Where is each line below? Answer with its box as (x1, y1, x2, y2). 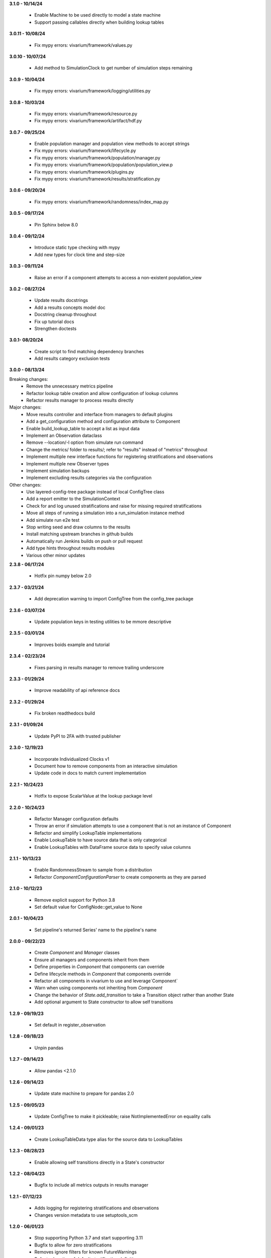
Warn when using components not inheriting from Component (34, 985, 163, 991)
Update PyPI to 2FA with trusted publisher (34, 733, 121, 739)
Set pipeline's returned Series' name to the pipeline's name (34, 926, 157, 933)
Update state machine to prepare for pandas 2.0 (34, 1090, 134, 1096)
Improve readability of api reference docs (34, 687, 120, 693)
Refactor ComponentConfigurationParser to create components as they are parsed (34, 874, 206, 880)
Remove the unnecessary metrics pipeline (26, 383, 113, 389)
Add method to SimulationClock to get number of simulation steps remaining (34, 65, 193, 71)
